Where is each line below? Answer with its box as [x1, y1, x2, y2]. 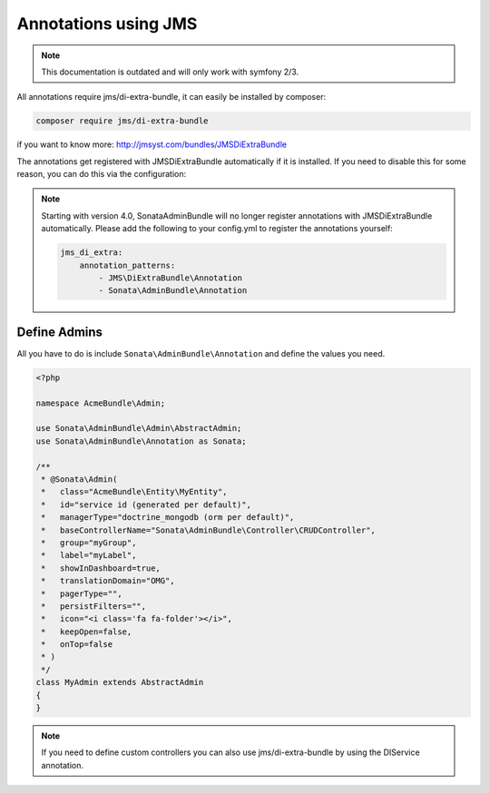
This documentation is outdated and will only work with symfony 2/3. [41, 66, 299, 77]
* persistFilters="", [41, 601, 147, 612]
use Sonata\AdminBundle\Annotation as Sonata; [35, 436, 247, 446]
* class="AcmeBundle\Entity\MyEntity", [41, 486, 228, 497]
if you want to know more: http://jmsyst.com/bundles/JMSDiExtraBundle [16, 139, 288, 150]
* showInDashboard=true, [41, 563, 161, 573]
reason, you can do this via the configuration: [16, 169, 187, 180]
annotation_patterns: [79, 259, 176, 270]
